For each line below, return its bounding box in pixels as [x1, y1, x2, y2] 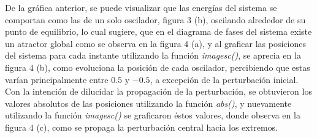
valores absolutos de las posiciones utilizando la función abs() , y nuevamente [5, 96, 292, 109]
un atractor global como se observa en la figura [5, 37, 181, 49]
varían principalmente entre [5, 73, 109, 85]
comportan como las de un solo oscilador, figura [5, 13, 185, 26]
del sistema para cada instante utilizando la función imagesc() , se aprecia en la [5, 49, 301, 62]
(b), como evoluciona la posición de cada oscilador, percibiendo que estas [36, 60, 310, 73]
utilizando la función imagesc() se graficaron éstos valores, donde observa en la [5, 109, 300, 122]
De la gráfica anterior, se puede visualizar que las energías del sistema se [5, 1, 277, 13]
